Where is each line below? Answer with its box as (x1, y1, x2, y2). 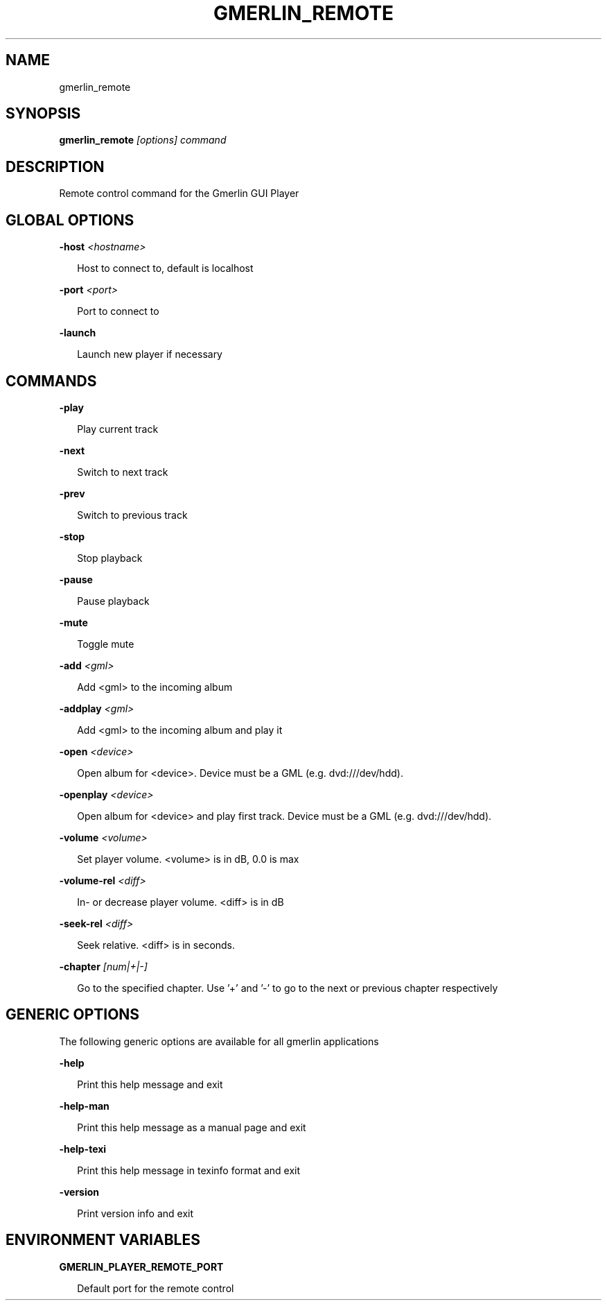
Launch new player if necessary (77, 348, 222, 361)
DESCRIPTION (6, 157, 105, 175)
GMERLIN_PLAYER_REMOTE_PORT (59, 1260, 224, 1273)
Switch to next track (77, 465, 168, 478)
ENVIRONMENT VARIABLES (6, 1231, 200, 1249)
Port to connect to (77, 305, 159, 318)
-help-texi (59, 1142, 107, 1155)
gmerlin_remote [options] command (59, 134, 227, 146)
